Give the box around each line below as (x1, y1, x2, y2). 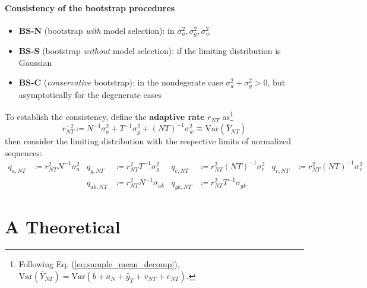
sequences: (5, 146, 42, 159)
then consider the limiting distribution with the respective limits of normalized (5, 135, 291, 147)
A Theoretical (5, 214, 121, 239)
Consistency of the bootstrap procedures (5, 1, 175, 14)
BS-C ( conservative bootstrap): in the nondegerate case (18, 76, 223, 88)
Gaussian (18, 56, 52, 68)
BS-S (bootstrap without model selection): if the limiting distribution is (18, 45, 281, 57)
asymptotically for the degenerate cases (18, 88, 162, 100)
